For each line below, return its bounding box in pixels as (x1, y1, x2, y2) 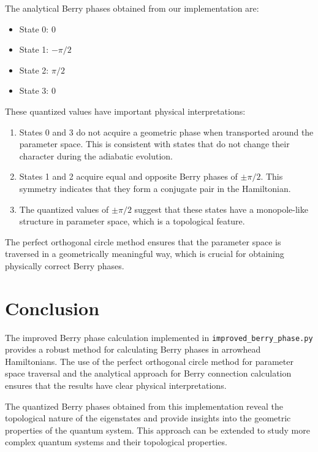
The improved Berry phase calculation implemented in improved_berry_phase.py (5, 331, 313, 343)
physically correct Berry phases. (5, 259, 124, 272)
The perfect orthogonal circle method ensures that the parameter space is (5, 235, 281, 248)
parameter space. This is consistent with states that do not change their (19, 137, 290, 150)
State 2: (19, 63, 49, 76)
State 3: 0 (19, 84, 56, 97)
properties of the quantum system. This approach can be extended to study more (5, 423, 310, 436)
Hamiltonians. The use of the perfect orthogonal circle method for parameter (5, 354, 293, 367)
